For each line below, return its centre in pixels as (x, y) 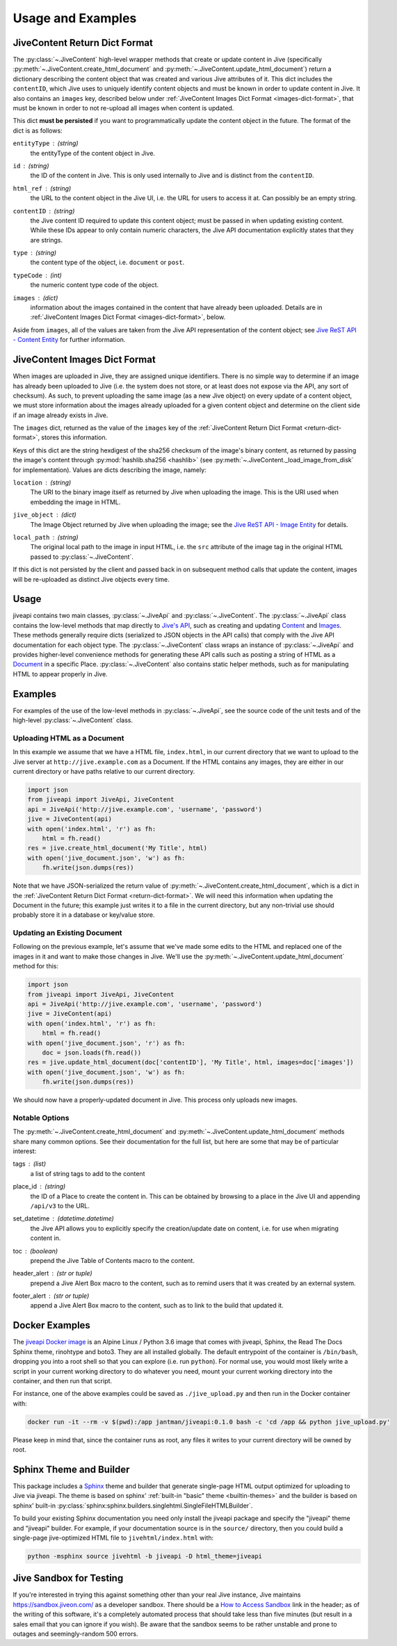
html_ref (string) (42, 188)
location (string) (42, 482)
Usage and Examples (75, 18)
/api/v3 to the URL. (60, 1205)
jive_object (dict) (44, 515)
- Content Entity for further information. (69, 340)
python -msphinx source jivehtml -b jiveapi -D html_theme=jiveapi (145, 1556)
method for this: (36, 966)
